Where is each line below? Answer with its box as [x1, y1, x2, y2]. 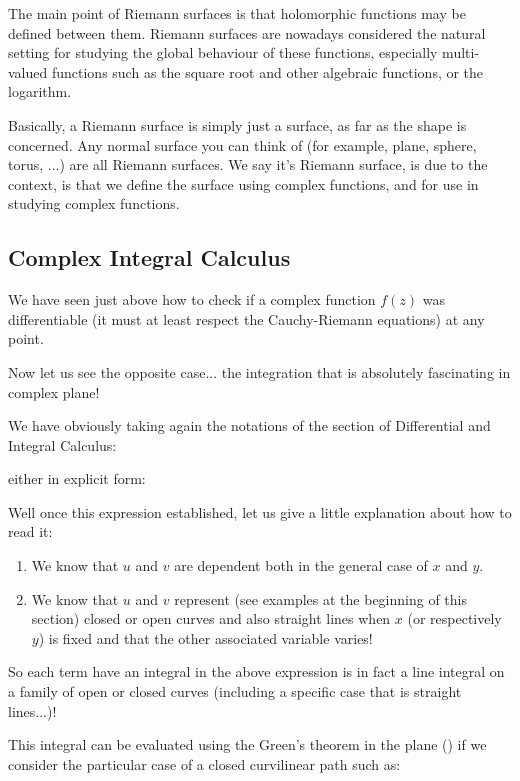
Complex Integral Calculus [8, 242, 291, 273]
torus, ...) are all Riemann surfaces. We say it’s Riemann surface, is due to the [8, 154, 488, 175]
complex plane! [8, 381, 100, 402]
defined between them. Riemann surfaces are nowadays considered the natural [8, 22, 486, 43]
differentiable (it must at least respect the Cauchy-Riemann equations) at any [8, 308, 485, 329]
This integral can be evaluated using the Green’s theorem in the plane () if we [8, 734, 487, 755]
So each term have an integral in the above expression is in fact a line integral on [8, 661, 505, 682]
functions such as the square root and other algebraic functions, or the [51, 61, 484, 82]
